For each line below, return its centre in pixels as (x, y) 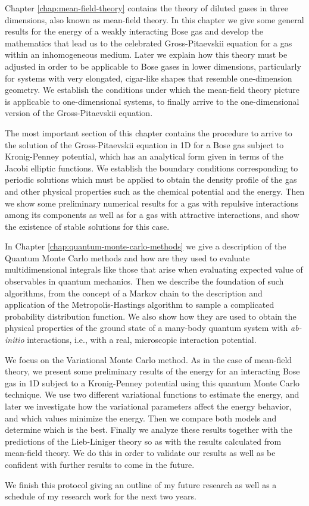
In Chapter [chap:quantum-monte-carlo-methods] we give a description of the (146, 246)
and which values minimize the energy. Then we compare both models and (141, 418)
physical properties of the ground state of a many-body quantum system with (146, 328)
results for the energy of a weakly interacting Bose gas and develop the (134, 31)
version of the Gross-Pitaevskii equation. (79, 113)
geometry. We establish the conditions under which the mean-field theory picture (152, 90)
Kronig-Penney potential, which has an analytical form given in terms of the (144, 156)
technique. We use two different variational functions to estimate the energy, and (152, 394)
